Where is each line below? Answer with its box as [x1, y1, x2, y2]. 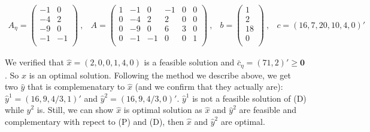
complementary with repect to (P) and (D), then [5, 115, 184, 128]
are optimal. [220, 115, 265, 128]
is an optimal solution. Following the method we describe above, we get [29, 68, 291, 81]
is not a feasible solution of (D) [192, 92, 307, 104]
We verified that [5, 56, 64, 68]
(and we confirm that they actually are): [135, 80, 283, 93]
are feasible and [239, 103, 296, 116]
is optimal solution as [123, 103, 202, 116]
